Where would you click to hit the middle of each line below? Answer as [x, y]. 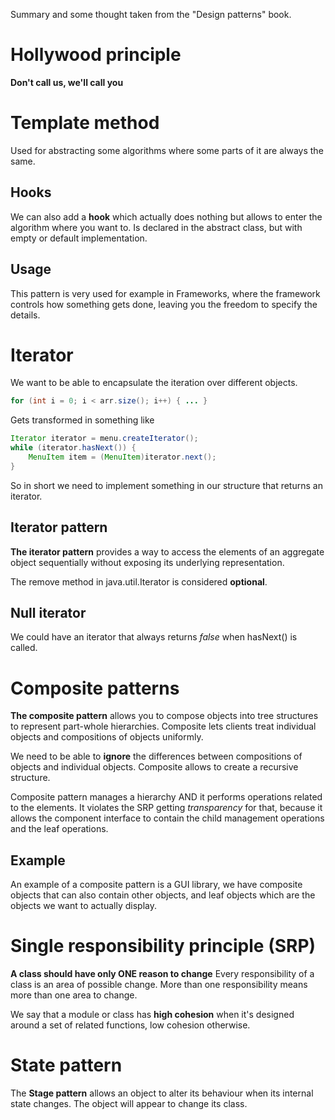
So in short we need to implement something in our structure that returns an [166, 485]
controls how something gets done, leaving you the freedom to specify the [164, 304]
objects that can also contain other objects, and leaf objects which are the [163, 895]
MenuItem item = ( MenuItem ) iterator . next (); [122, 457]
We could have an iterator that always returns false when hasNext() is [154, 637]
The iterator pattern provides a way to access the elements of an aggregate [167, 551]
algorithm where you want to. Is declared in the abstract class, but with [156, 227]
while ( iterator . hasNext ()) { [73, 448]
